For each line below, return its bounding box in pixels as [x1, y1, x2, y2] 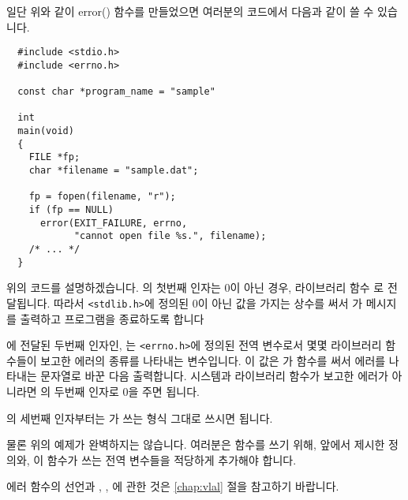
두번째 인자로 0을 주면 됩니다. [54, 383, 200, 400]
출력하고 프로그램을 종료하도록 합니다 [20, 310, 204, 326]
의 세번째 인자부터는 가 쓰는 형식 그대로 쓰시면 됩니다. [6, 409, 273, 426]
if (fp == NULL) [28, 204, 114, 216]
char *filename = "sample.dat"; [28, 165, 199, 177]
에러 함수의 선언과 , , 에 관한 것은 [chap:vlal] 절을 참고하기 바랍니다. [6, 478, 339, 494]
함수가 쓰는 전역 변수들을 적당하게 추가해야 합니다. [47, 451, 297, 468]
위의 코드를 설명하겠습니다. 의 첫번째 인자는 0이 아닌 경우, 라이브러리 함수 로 [6, 279, 384, 296]
